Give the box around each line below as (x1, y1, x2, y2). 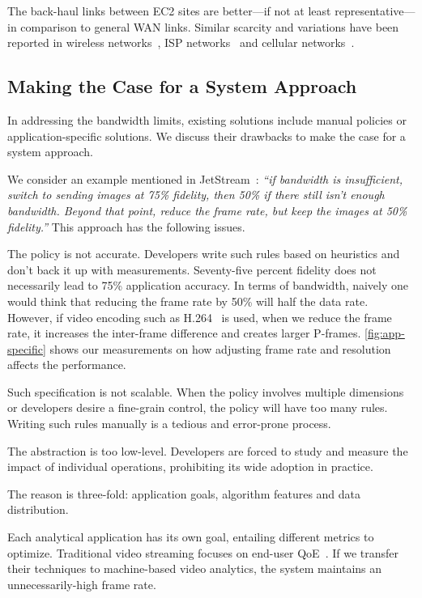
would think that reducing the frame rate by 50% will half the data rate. (7, 292, 369, 309)
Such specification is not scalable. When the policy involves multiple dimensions (7, 383, 404, 400)
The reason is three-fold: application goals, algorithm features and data (7, 485, 361, 502)
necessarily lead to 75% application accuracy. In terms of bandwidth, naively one (7, 277, 409, 294)
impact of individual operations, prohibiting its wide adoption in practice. (7, 458, 373, 475)
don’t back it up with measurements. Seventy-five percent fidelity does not (7, 261, 377, 278)
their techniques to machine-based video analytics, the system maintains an (7, 560, 382, 577)
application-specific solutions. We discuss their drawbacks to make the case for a (7, 127, 406, 144)
